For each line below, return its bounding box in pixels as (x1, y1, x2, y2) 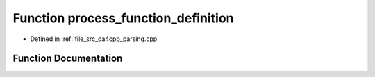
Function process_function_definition (12, 10, 234, 26)
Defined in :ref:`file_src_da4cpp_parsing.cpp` (30, 35, 160, 43)
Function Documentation (12, 53, 123, 65)
